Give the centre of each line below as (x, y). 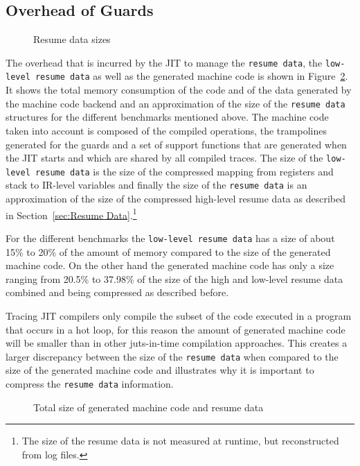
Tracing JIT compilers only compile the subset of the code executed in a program (179, 315)
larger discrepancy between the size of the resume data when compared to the (172, 356)
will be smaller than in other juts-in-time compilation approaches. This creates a (177, 343)
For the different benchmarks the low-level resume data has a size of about (170, 238)
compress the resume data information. (90, 384)
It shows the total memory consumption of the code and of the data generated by (179, 90)
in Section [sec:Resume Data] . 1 (71, 214)
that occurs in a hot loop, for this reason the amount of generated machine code (175, 329)
